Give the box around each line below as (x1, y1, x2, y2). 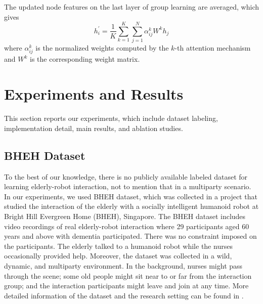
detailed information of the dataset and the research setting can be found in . (4, 290, 244, 300)
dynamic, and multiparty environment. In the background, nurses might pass (4, 260, 243, 271)
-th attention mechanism (174, 42, 251, 53)
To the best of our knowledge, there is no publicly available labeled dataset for (4, 171, 248, 182)
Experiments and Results (4, 83, 184, 104)
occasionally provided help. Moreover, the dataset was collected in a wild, (4, 250, 232, 261)
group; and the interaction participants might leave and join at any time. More (4, 280, 249, 291)
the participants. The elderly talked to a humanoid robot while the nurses (4, 240, 233, 251)
